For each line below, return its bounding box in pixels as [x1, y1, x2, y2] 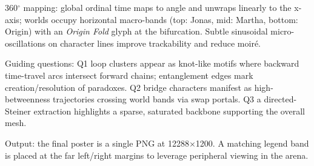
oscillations [5, 36, 46, 49]
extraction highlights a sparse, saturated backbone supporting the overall [33, 104, 305, 117]
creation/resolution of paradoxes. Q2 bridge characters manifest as [5, 81, 252, 93]
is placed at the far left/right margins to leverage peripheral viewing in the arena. [5, 148, 309, 161]
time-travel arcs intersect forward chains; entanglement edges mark [5, 68, 253, 81]
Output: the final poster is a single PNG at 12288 [5, 136, 189, 149]
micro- [270, 25, 295, 38]
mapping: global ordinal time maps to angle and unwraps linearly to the [23, 1, 292, 13]
